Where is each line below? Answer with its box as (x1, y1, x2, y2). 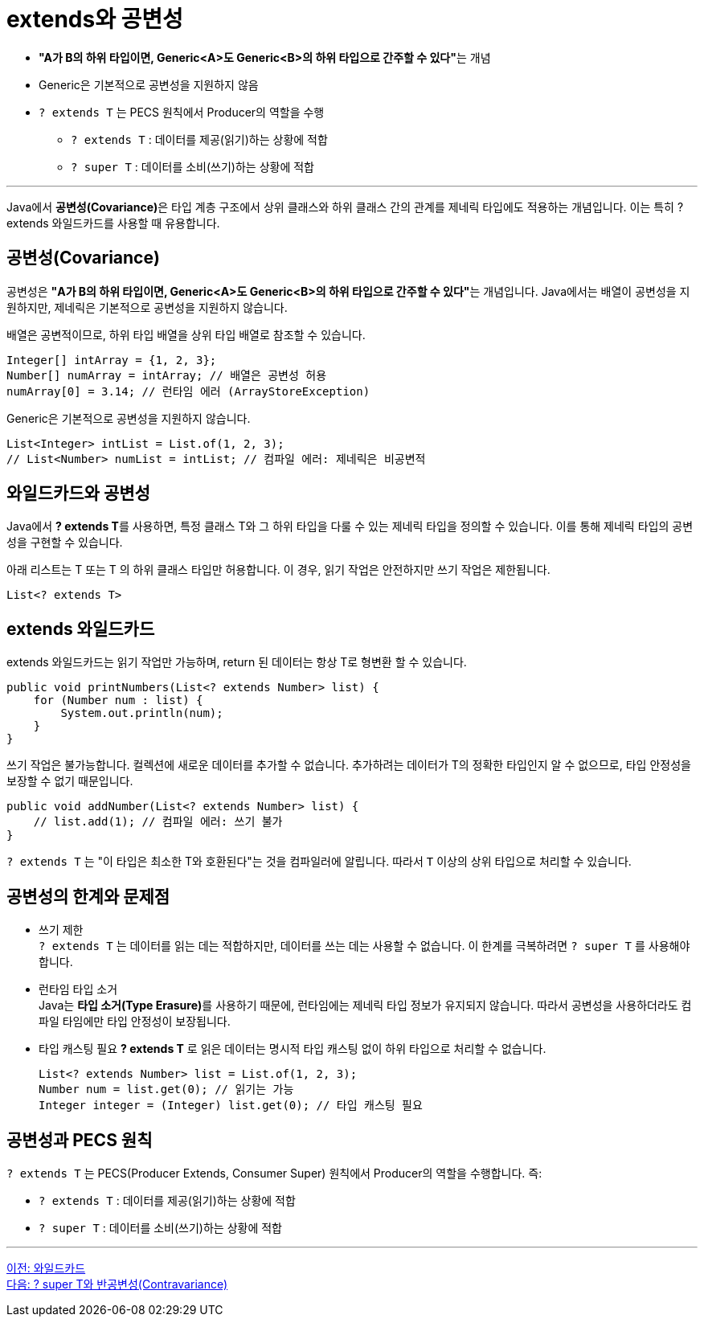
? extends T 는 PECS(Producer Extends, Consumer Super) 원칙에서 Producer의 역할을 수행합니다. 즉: (6, 1165, 542, 1180)
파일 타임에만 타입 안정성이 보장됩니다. (39, 1014, 231, 1029)
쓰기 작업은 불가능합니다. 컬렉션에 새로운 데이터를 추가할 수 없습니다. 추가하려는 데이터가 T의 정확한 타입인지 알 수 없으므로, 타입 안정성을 (6, 758, 691, 772)
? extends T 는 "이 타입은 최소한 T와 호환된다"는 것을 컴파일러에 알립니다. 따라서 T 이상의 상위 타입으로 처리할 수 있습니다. (6, 854, 632, 869)
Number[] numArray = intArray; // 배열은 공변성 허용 (6, 368, 327, 382)
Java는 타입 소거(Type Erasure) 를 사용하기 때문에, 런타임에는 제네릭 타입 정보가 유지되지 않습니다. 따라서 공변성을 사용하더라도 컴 (39, 998, 692, 1013)
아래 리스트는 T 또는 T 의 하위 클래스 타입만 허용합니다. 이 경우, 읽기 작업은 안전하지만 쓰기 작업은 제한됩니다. (6, 563, 551, 577)
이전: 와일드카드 (6, 1260, 86, 1275)
